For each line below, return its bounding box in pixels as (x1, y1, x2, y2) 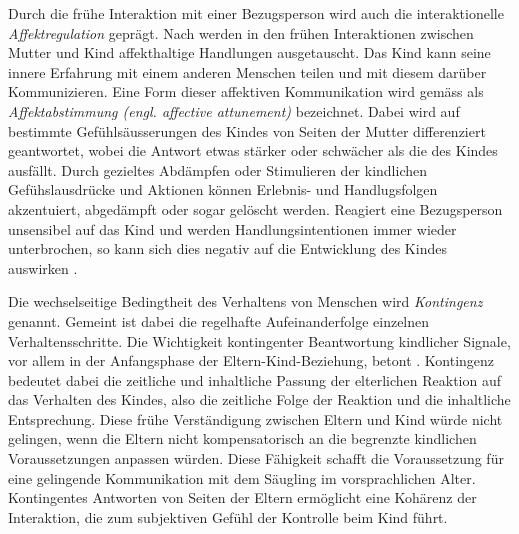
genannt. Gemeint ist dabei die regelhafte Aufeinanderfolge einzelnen (8, 310, 430, 331)
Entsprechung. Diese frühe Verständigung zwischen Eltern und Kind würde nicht (8, 408, 503, 429)
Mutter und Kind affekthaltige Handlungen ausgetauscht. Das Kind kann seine (8, 42, 491, 63)
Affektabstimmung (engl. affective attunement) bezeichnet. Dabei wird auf (8, 100, 460, 121)
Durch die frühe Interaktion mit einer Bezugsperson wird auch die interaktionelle (8, 3, 504, 23)
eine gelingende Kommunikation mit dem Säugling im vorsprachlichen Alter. (8, 467, 476, 488)
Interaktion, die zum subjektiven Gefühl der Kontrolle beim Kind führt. (8, 506, 448, 527)
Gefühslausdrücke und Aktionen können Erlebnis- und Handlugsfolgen (8, 179, 438, 200)
